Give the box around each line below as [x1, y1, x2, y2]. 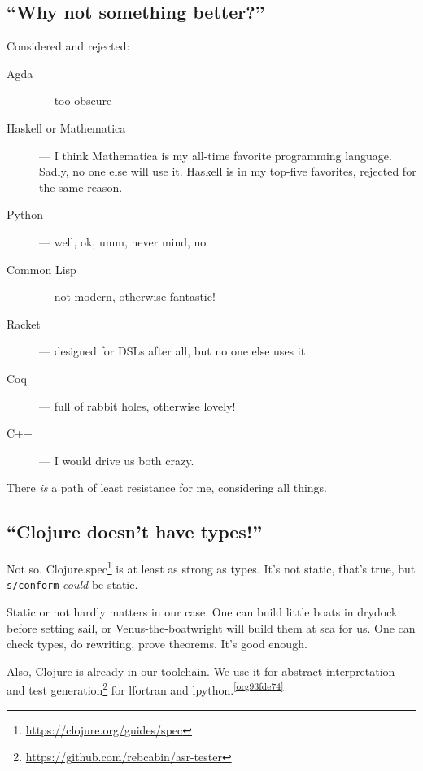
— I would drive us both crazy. [39, 451, 194, 468]
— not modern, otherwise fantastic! [39, 288, 216, 305]
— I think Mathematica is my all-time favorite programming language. [39, 146, 392, 163]
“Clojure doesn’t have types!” [7, 519, 263, 544]
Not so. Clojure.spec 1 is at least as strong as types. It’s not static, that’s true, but [7, 558, 416, 577]
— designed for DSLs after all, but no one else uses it [39, 342, 306, 359]
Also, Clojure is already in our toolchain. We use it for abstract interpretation [7, 662, 395, 679]
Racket [7, 315, 41, 332]
